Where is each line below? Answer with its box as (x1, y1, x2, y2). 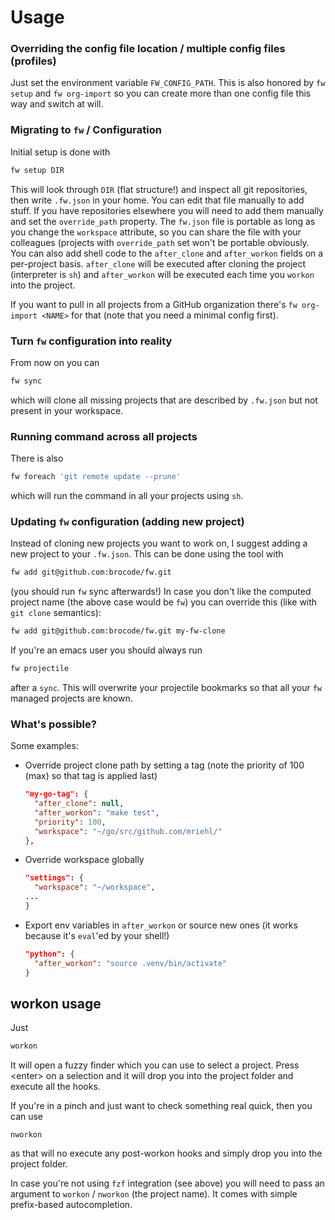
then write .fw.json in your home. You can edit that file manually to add (10, 194, 305, 206)
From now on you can (10, 356, 100, 368)
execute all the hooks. (10, 1081, 101, 1093)
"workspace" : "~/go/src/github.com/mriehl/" (34, 826, 223, 836)
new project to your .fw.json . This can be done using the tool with (10, 548, 284, 560)
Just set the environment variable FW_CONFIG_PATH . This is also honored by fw (10, 77, 326, 89)
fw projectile (10, 664, 70, 674)
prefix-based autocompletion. (10, 1199, 133, 1211)
